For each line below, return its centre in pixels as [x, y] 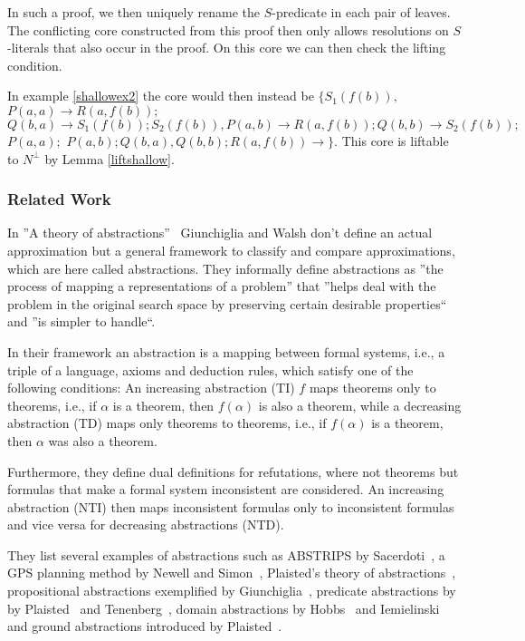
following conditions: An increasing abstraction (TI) [151, 388]
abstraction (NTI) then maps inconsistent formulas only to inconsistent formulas [231, 506]
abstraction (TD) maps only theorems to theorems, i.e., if [167, 423]
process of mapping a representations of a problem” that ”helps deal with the [222, 286]
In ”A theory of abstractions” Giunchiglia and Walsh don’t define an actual [220, 233]
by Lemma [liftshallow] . [110, 158]
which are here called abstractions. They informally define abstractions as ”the [225, 268]
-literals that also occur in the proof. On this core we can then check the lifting [227, 48]
